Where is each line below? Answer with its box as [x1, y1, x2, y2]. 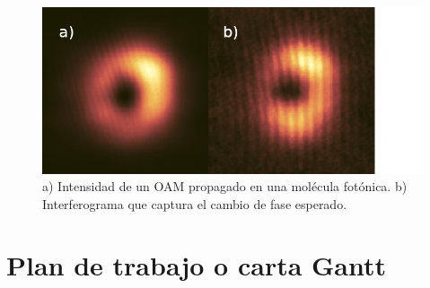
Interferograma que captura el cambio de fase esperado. [42, 194, 347, 213]
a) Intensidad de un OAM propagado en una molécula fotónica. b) [42, 177, 408, 196]
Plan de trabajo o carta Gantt [6, 247, 387, 284]
